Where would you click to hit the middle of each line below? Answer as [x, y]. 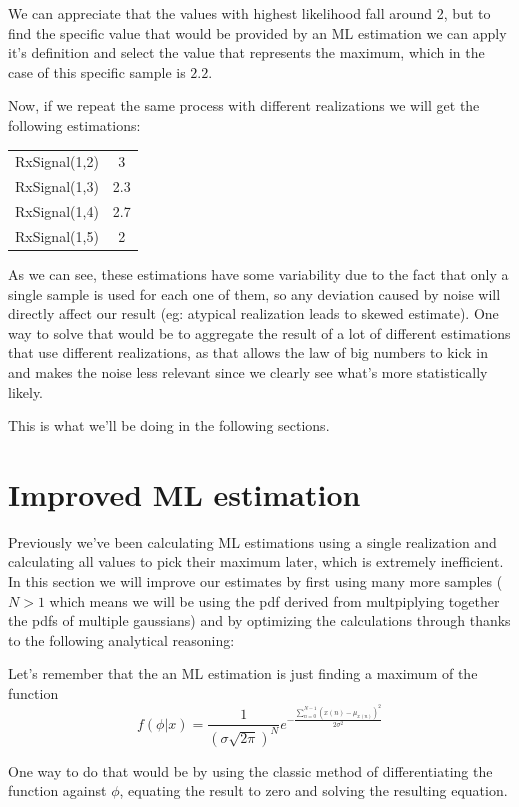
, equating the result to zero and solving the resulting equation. [313, 790]
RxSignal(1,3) [57, 186]
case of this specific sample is [97, 71]
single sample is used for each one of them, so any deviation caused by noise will [254, 293]
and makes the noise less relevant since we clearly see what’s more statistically [248, 371]
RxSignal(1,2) [57, 161]
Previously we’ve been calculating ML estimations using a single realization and [252, 541]
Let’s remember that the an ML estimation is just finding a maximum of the [243, 673]
